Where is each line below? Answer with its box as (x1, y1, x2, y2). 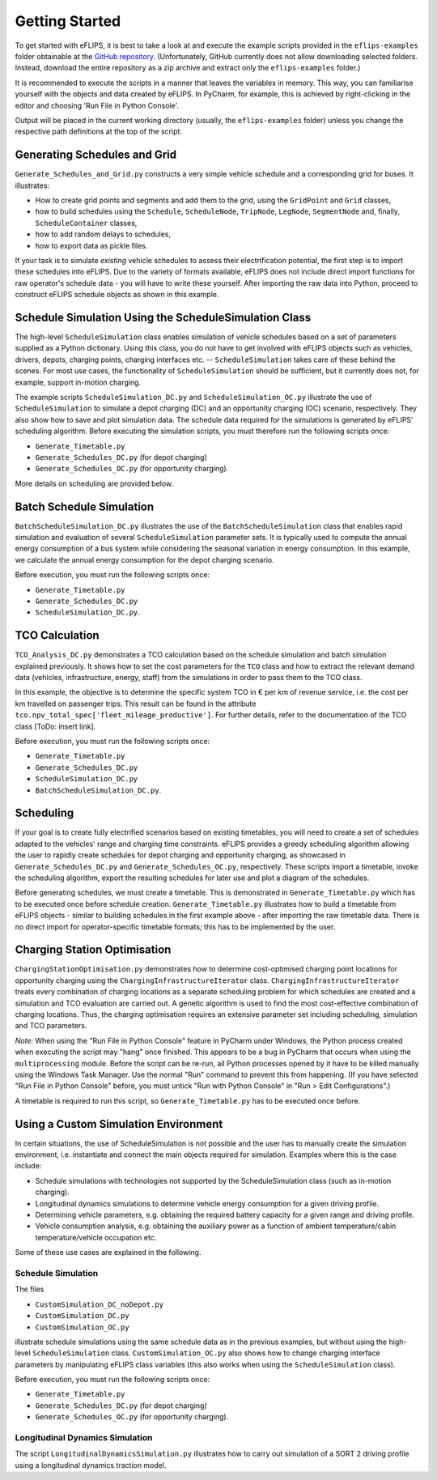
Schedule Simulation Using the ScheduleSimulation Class (15, 310, 312, 324)
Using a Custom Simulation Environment (15, 1117, 223, 1131)
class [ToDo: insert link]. (15, 721, 96, 731)
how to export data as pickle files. (35, 240, 148, 250)
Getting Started (15, 12, 121, 30)
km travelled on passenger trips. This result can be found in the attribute (15, 699, 257, 708)
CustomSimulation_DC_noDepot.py (35, 1299, 163, 1309)
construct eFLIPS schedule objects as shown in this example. (15, 290, 219, 300)
